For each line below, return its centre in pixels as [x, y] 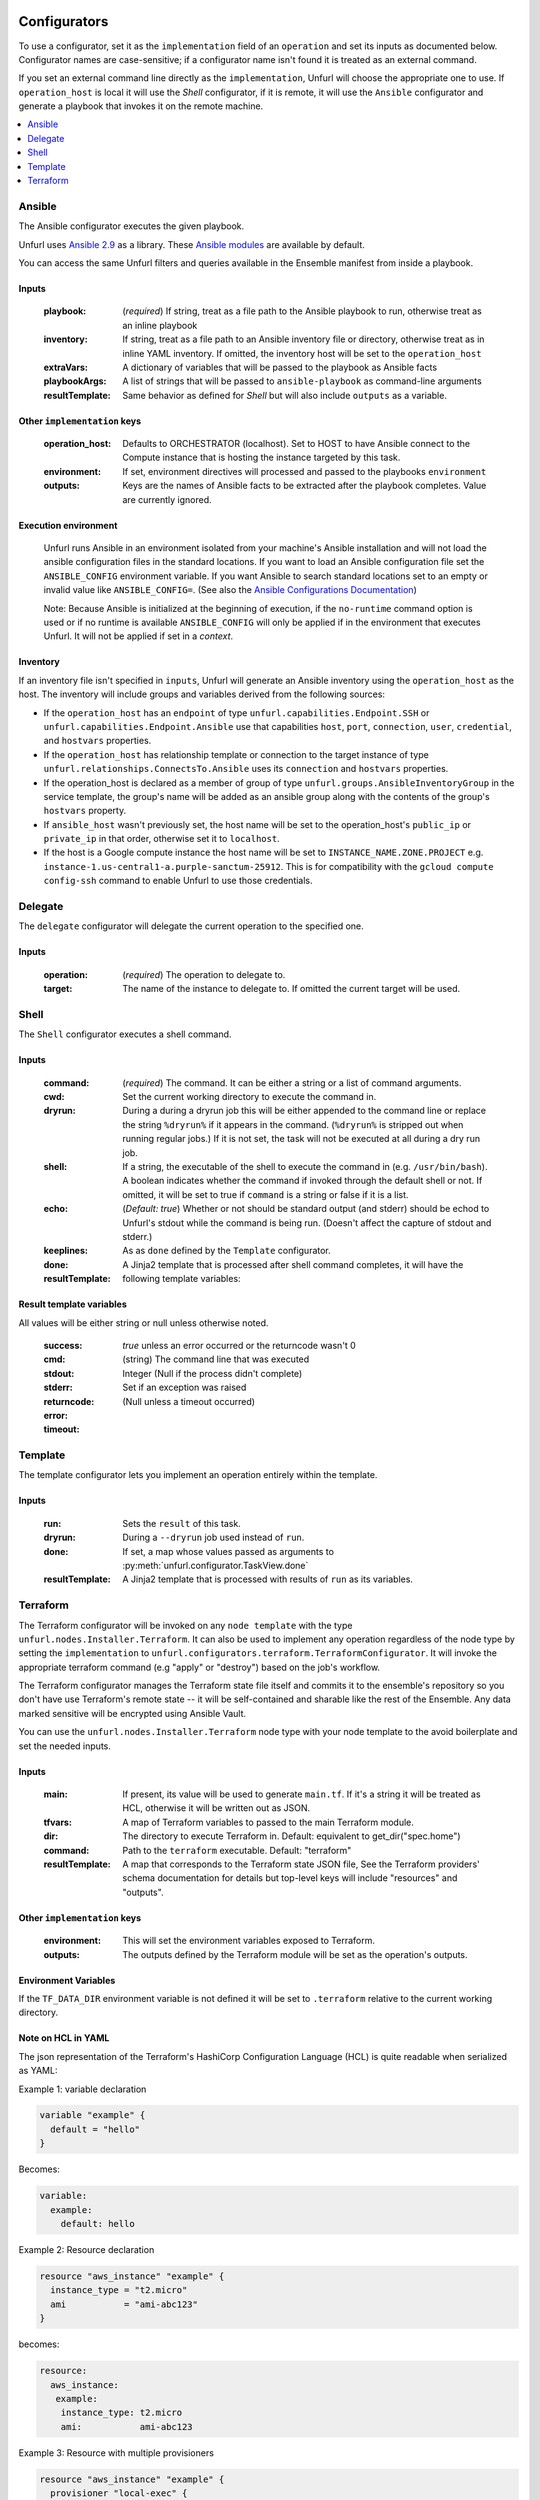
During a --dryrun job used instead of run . [213, 1537]
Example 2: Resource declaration [86, 2249]
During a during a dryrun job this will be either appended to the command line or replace [304, 1111]
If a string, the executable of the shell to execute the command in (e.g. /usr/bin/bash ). [305, 1167]
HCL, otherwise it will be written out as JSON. [216, 1808]
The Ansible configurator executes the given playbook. [131, 226]
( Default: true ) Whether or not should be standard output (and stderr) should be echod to [306, 1209]
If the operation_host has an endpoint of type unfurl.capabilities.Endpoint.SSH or [236, 712]
